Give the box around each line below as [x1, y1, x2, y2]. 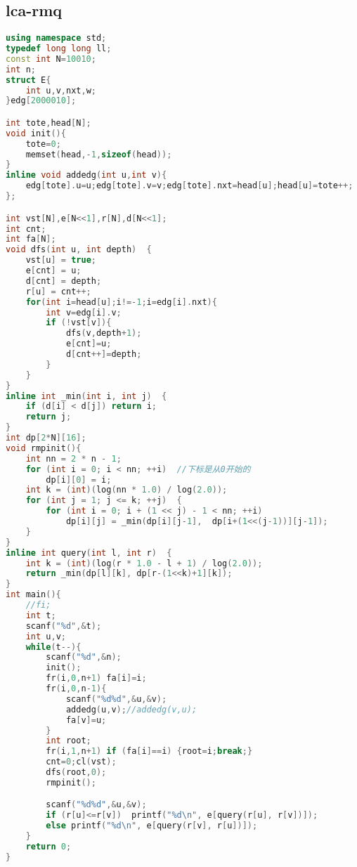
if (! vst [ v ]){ [46, 318, 112, 328]
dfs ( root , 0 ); [46, 767, 107, 778]
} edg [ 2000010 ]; [6, 96, 77, 106]
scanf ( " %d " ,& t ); [25, 620, 102, 631]
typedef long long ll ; [6, 44, 112, 54]
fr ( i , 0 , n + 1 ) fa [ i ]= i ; [46, 673, 147, 684]
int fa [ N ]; [6, 234, 56, 245]
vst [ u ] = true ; [25, 255, 96, 266]
